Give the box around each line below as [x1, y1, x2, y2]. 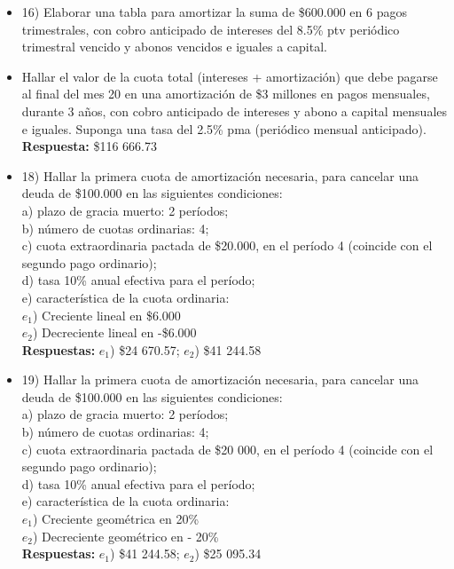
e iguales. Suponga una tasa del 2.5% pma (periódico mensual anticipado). [21, 119, 427, 138]
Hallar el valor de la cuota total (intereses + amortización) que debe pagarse [21, 67, 438, 85]
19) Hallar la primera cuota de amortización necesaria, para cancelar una [21, 370, 419, 389]
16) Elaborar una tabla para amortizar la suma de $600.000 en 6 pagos [21, 3, 407, 20]
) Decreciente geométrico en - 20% [33, 526, 219, 545]
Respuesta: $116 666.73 [21, 137, 158, 155]
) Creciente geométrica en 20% [33, 510, 200, 528]
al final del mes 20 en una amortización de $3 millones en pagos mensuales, [21, 84, 430, 103]
